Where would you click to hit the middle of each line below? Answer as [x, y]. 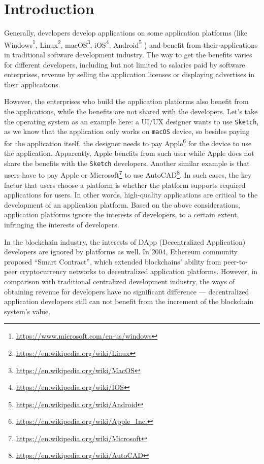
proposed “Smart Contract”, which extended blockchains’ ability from [113, 261]
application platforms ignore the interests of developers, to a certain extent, [122, 214]
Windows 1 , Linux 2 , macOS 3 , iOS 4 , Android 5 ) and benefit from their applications [131, 44]
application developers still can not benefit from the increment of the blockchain [129, 301]
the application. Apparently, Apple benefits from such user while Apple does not [129, 153]
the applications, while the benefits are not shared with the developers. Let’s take [131, 111]
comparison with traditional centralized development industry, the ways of [120, 281]
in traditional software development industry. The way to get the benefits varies [128, 54]
